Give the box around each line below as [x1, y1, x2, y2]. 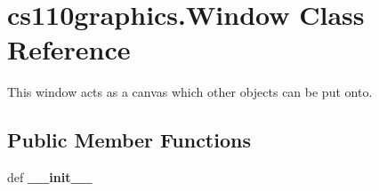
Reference [7, 31, 131, 68]
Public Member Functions [7, 126, 251, 154]
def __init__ [7, 168, 93, 187]
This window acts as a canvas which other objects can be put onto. [7, 83, 373, 101]
